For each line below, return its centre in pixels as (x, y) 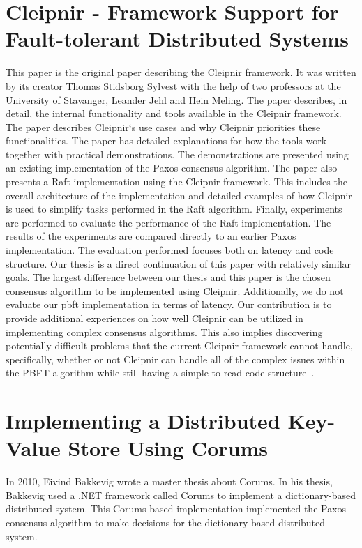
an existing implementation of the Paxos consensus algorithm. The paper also (172, 168)
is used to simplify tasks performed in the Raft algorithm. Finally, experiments (174, 209)
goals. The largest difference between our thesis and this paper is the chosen (168, 277)
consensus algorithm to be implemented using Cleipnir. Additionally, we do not (175, 290)
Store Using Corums (168, 448)
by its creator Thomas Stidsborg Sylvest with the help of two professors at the (173, 85)
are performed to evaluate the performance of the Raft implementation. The (168, 222)
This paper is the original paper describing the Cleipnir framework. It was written (181, 72)
